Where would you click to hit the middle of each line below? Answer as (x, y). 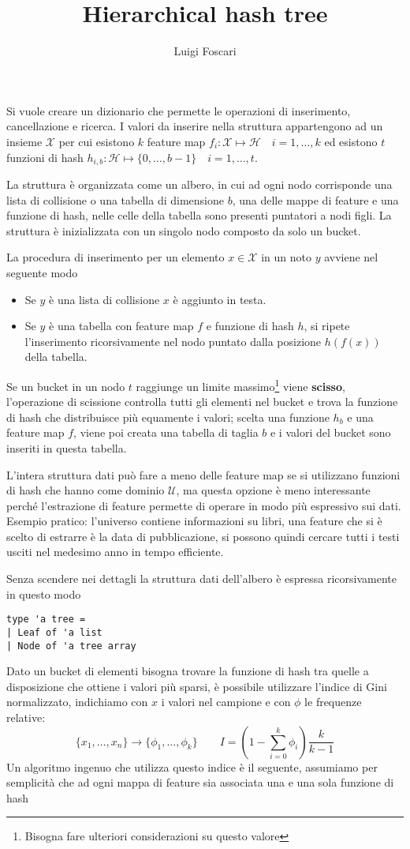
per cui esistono (97, 141)
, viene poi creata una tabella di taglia (166, 432)
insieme (24, 141)
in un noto (286, 257)
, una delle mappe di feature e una (315, 199)
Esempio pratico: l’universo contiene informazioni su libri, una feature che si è (194, 521)
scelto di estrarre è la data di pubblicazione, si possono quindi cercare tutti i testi (203, 536)
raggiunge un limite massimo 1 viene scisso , (240, 385)
